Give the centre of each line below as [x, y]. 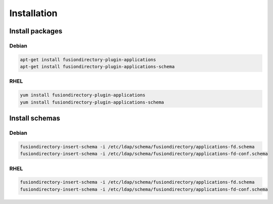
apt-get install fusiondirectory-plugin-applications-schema [97, 67]
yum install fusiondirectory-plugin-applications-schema [92, 102]
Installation [33, 13]
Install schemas [35, 118]
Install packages [36, 31]
